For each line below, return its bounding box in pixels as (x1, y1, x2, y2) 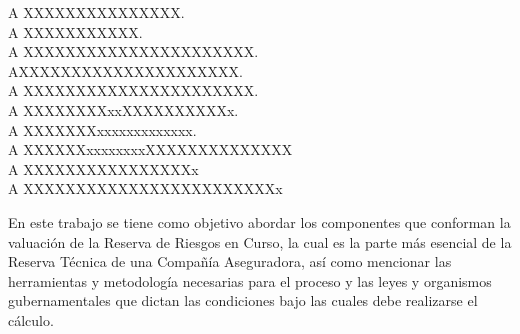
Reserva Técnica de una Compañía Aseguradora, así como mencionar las (8, 251, 452, 272)
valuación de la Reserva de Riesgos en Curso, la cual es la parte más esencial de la (8, 231, 512, 252)
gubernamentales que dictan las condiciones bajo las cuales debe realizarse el (8, 290, 478, 311)
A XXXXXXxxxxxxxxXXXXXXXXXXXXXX (8, 139, 293, 160)
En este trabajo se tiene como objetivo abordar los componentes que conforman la (8, 211, 511, 232)
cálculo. (8, 309, 54, 330)
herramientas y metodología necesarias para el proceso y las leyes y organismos (8, 270, 492, 291)
